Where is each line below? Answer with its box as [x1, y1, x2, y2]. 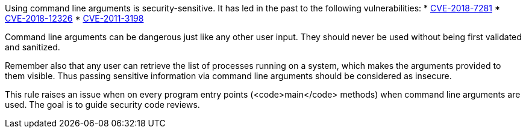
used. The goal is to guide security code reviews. [5, 99, 200, 110]
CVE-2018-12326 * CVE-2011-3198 [5, 13, 144, 23]
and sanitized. [5, 42, 60, 52]
